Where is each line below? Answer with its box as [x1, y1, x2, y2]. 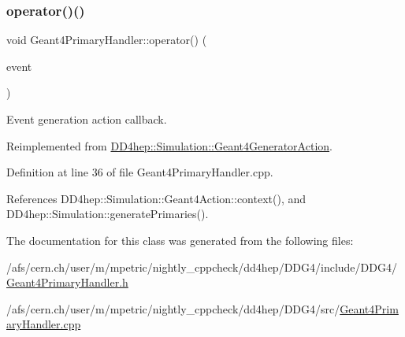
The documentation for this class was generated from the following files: [6, 231, 354, 248]
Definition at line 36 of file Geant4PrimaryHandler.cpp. [6, 164, 273, 180]
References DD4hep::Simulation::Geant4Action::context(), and [6, 190, 307, 206]
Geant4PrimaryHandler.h [6, 274, 128, 291]
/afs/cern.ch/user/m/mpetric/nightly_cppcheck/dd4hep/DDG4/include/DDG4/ [6, 258, 397, 275]
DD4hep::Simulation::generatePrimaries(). [6, 206, 209, 222]
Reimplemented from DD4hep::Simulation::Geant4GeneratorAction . [6, 137, 333, 154]
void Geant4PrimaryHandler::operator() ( [6, 31, 207, 48]
